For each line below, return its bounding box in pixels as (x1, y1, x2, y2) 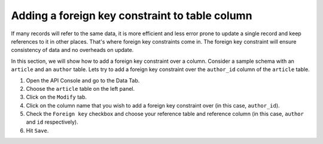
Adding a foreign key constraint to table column (11, 9, 252, 22)
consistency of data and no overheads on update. (11, 47, 134, 54)
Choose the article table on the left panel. (26, 85, 135, 92)
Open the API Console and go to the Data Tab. (26, 76, 140, 84)
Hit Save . (26, 127, 49, 134)
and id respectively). (26, 118, 78, 125)
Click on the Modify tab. (26, 93, 87, 101)
